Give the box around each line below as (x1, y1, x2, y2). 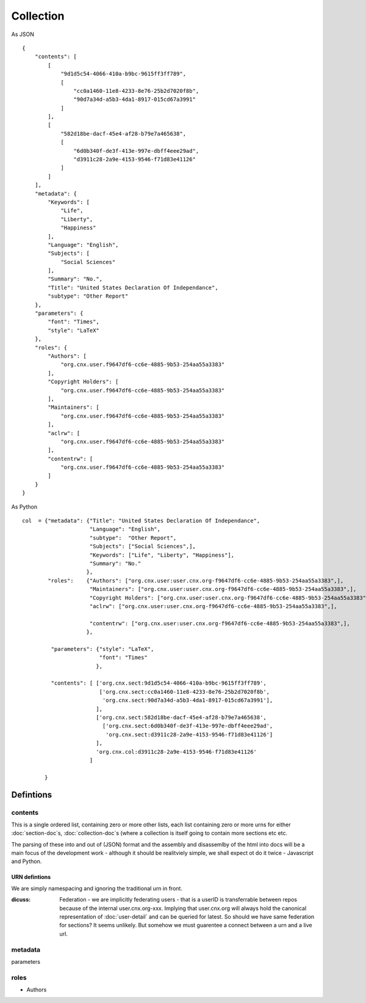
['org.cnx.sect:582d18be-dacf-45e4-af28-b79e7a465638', (95, 714, 267, 721)
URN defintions (11, 873, 51, 881)
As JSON (11, 31, 35, 38)
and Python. (11, 858, 42, 865)
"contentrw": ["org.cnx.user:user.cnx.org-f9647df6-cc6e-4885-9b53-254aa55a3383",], (89, 620, 350, 626)
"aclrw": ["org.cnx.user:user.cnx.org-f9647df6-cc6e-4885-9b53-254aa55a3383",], (89, 603, 338, 609)
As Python (11, 503, 38, 510)
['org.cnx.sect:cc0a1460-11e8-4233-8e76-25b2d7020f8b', (99, 688, 270, 695)
